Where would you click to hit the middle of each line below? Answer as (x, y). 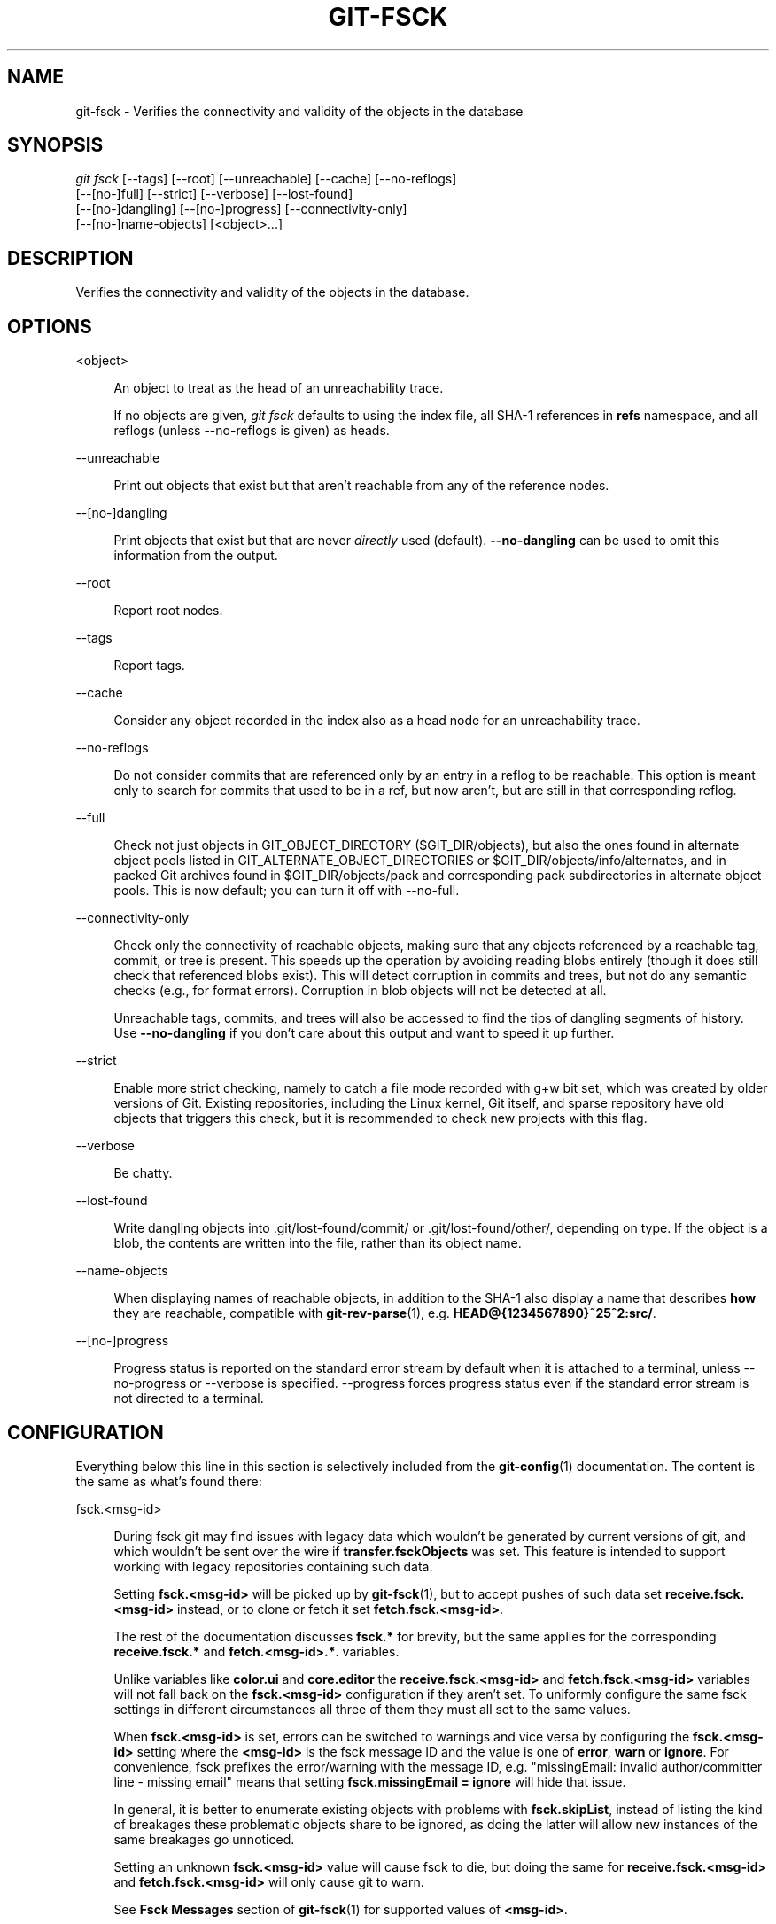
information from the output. (196, 556)
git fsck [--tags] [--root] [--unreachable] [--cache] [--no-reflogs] (266, 179)
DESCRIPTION (70, 258)
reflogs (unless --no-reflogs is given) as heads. (252, 431)
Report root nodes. (168, 611)
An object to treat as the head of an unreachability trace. (279, 388)
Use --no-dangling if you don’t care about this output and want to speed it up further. (364, 1033)
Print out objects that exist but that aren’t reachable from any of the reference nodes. (361, 486)
